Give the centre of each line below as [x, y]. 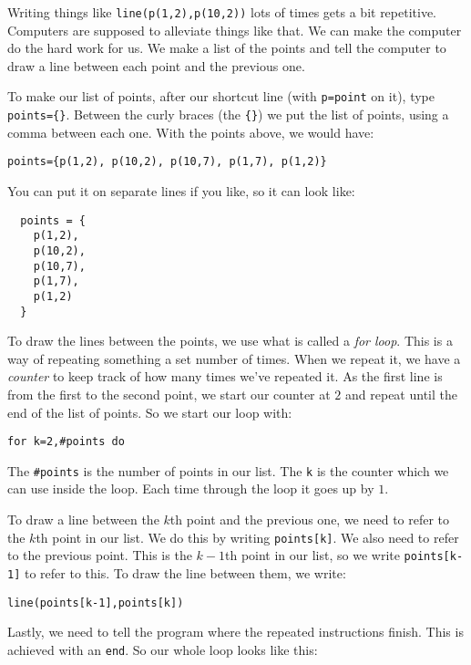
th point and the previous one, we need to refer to [310, 520]
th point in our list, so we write [312, 555]
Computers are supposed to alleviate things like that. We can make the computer [235, 30]
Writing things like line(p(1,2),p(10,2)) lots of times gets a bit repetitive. [222, 12]
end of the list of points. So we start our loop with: [150, 412]
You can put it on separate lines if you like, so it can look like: [181, 191]
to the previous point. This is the [100, 555]
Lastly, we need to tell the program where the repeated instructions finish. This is [235, 632]
